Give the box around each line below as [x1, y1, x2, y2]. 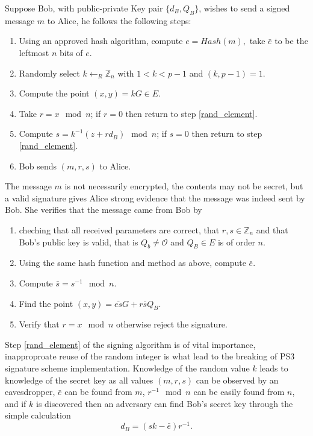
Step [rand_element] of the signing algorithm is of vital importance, [5, 338, 256, 350]
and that [256, 223, 288, 236]
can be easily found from [193, 385, 285, 398]
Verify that [19, 318, 60, 330]
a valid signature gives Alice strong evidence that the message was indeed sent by [5, 191, 305, 204]
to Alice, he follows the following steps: [47, 14, 191, 27]
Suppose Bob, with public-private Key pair [5, 2, 163, 14]
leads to [259, 362, 288, 374]
